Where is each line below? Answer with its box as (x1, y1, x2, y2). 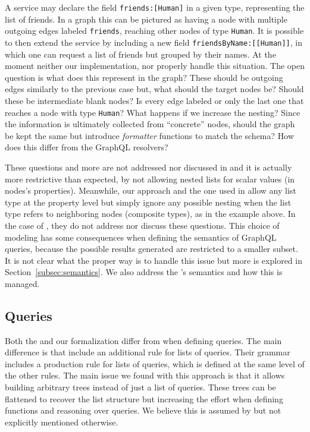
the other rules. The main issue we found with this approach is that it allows (5, 369, 285, 381)
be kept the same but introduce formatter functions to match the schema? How (5, 129, 295, 141)
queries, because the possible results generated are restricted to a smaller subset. (5, 242, 298, 255)
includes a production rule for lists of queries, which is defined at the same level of (5, 357, 305, 370)
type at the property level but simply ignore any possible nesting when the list (5, 195, 292, 208)
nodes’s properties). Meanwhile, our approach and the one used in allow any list (5, 184, 296, 197)
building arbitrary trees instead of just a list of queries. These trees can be (5, 381, 276, 393)
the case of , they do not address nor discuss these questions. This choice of (5, 219, 280, 231)
